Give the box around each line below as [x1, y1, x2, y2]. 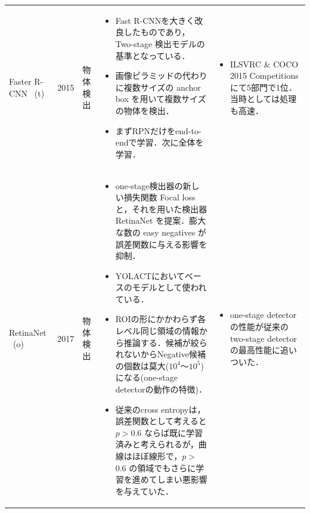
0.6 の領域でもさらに [115, 461, 196, 474]
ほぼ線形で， [132, 450, 182, 462]
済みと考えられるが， [115, 438, 199, 450]
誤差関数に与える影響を [115, 237, 207, 250]
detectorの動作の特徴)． [115, 383, 207, 395]
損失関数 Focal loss [123, 191, 196, 203]
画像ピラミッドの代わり [115, 69, 207, 82]
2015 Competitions [230, 69, 299, 82]
